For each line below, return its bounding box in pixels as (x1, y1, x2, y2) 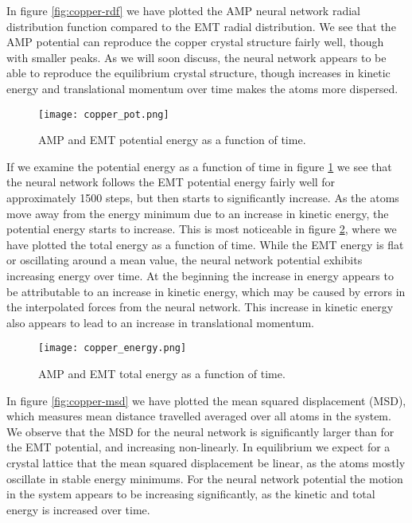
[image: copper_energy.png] (38, 342, 187, 354)
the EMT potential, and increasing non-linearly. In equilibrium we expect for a (6, 439, 391, 455)
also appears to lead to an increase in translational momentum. (6, 314, 314, 330)
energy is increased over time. (6, 501, 150, 517)
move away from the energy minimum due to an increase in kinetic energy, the (6, 205, 389, 221)
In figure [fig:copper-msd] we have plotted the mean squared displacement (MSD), (6, 392, 406, 408)
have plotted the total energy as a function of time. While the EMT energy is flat (6, 236, 404, 252)
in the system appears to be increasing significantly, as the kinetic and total (6, 486, 375, 502)
